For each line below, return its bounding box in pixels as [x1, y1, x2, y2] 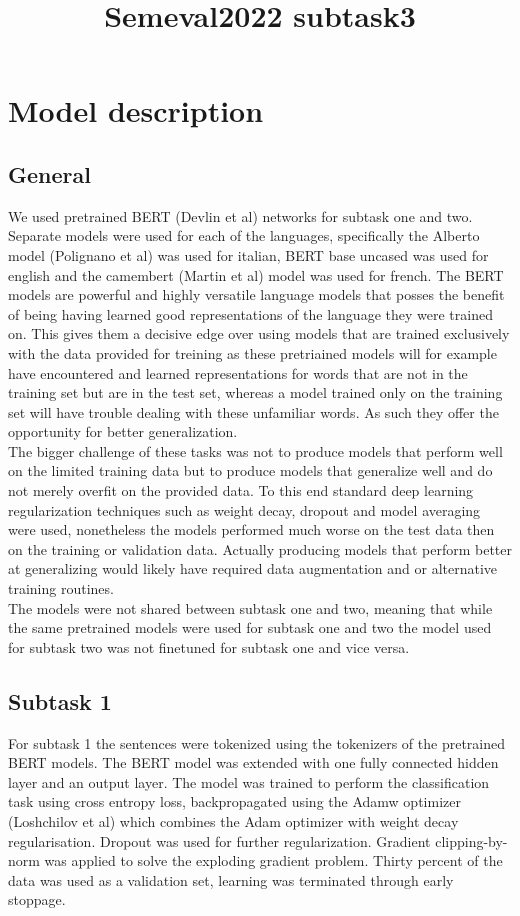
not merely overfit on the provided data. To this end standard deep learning [8, 480, 474, 501]
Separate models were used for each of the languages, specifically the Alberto [8, 225, 480, 246]
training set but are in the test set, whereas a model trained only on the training [8, 382, 503, 403]
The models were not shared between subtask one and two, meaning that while [8, 597, 493, 618]
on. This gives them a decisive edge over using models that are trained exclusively [8, 323, 510, 344]
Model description [8, 90, 264, 131]
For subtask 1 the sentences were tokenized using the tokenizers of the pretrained [8, 732, 506, 753]
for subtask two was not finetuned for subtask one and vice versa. [8, 636, 410, 657]
